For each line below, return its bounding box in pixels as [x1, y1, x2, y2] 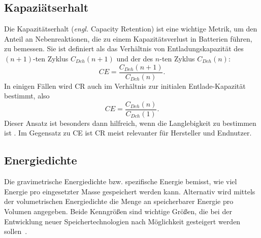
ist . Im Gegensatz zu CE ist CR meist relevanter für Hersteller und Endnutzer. [4, 127, 252, 138]
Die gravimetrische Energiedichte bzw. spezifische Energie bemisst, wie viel [4, 176, 237, 187]
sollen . [4, 226, 27, 236]
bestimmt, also [4, 90, 50, 101]
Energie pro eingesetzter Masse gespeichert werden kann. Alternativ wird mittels [4, 186, 255, 196]
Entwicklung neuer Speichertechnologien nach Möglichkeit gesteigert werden [4, 216, 241, 226]
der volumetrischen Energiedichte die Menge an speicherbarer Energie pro [4, 196, 234, 207]
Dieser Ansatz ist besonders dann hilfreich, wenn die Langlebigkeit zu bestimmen [4, 117, 256, 128]
